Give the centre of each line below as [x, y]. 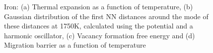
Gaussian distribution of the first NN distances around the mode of [106, 16]
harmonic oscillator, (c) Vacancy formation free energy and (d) [100, 35]
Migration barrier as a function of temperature [75, 45]
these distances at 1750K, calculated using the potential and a [99, 26]
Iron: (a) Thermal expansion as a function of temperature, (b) [99, 6]
